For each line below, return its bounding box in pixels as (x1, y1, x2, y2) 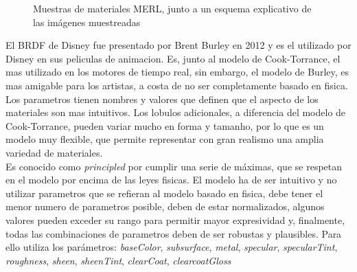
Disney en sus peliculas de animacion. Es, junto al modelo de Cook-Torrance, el (5, 51, 341, 65)
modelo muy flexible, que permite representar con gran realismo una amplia (5, 132, 324, 146)
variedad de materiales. (5, 145, 103, 159)
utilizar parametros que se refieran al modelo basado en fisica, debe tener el (5, 185, 323, 200)
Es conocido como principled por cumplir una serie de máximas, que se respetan (5, 159, 343, 173)
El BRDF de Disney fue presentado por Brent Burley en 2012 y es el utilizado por (5, 38, 352, 52)
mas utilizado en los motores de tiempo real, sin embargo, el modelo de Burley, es (5, 65, 349, 79)
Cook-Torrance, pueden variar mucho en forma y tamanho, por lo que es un (5, 118, 324, 133)
